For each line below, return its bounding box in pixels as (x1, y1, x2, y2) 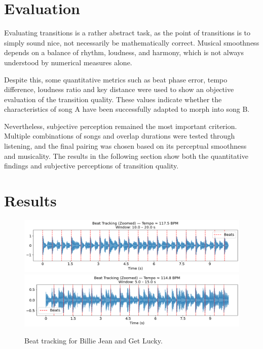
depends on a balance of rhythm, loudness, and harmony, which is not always (4, 47, 244, 58)
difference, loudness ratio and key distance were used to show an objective (4, 84, 234, 95)
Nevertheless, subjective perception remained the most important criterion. (4, 120, 237, 131)
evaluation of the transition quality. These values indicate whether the (4, 94, 222, 104)
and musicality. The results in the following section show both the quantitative (4, 150, 248, 161)
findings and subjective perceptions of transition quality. (4, 160, 179, 171)
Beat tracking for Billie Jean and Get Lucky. (24, 335, 163, 346)
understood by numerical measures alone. (4, 57, 132, 67)
